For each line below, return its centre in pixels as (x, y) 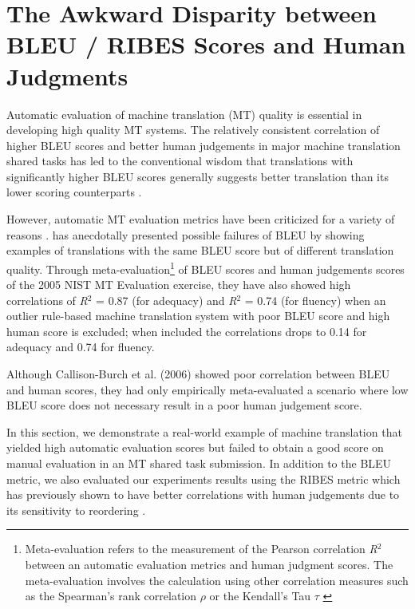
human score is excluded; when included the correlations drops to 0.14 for (187, 331)
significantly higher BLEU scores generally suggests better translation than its (198, 176)
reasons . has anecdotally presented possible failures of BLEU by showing (186, 234)
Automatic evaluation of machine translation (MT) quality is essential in (184, 114)
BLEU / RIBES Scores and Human (206, 44)
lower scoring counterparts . (74, 192)
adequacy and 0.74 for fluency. (81, 347)
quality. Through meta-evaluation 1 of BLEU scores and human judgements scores (206, 267)
